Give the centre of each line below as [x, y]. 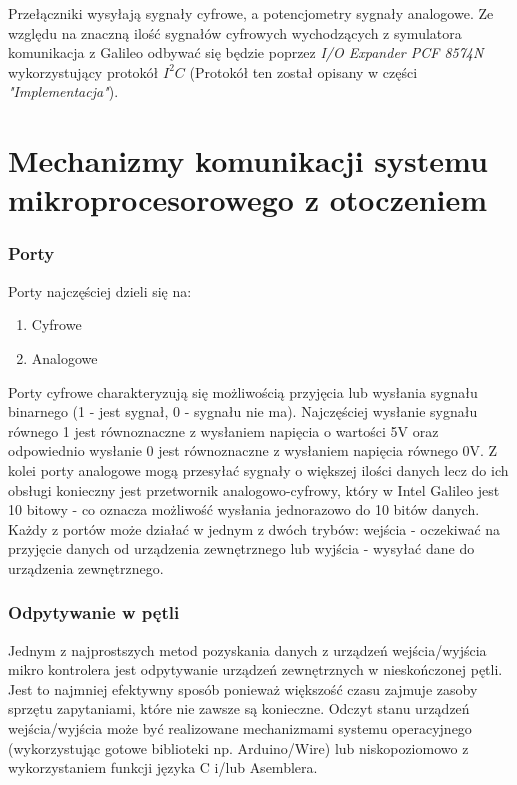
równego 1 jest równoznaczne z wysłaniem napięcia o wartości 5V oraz [223, 430]
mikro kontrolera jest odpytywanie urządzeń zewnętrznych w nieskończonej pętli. [255, 669]
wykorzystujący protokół [83, 71]
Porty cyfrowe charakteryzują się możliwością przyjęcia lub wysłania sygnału [243, 391]
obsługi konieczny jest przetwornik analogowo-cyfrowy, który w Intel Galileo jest [254, 489]
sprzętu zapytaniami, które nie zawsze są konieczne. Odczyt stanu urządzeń [239, 708]
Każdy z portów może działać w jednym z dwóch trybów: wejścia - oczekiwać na [254, 528]
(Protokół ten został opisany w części [303, 71]
